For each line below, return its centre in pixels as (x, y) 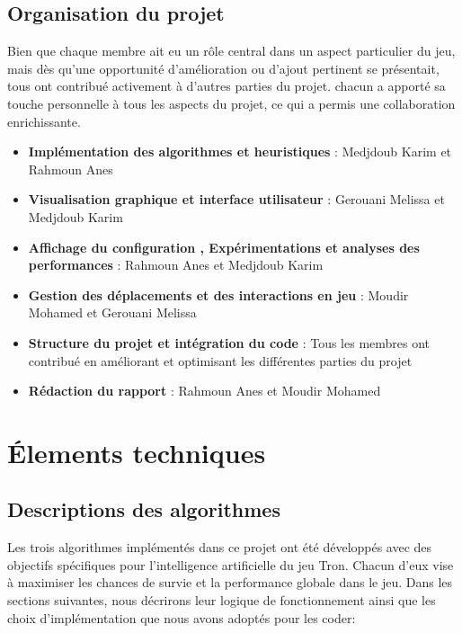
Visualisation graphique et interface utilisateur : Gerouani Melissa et (236, 199)
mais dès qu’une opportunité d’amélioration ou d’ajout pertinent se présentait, (223, 68)
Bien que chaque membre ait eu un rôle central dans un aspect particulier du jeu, (231, 51)
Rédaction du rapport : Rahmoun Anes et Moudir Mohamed (204, 391)
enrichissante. (44, 121)
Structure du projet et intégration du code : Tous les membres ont (229, 342)
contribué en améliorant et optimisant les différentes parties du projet (220, 360)
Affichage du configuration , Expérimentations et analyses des (224, 247)
